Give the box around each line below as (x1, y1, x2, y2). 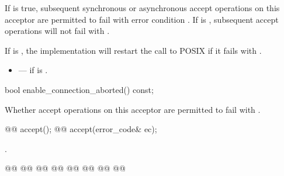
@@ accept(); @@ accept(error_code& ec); (5, 123, 157, 135)
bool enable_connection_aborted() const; (5, 83, 154, 95)
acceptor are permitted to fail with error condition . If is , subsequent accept (5, 13, 279, 25)
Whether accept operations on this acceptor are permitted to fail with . (5, 103, 261, 115)
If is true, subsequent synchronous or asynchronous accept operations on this (5, 2, 280, 13)
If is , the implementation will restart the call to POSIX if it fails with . (5, 44, 262, 56)
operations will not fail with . (5, 25, 110, 37)
